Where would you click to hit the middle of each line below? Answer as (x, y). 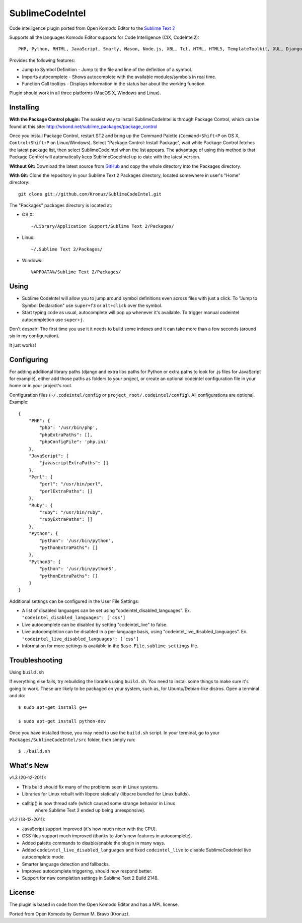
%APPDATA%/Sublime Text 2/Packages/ (76, 272)
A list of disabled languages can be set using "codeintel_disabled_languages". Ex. (106, 610)
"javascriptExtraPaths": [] (74, 463)
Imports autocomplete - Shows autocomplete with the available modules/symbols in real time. (119, 77)
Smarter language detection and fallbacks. (66, 864)
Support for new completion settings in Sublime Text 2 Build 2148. (90, 878)
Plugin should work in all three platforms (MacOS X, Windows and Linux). (85, 93)
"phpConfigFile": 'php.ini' (74, 442)
